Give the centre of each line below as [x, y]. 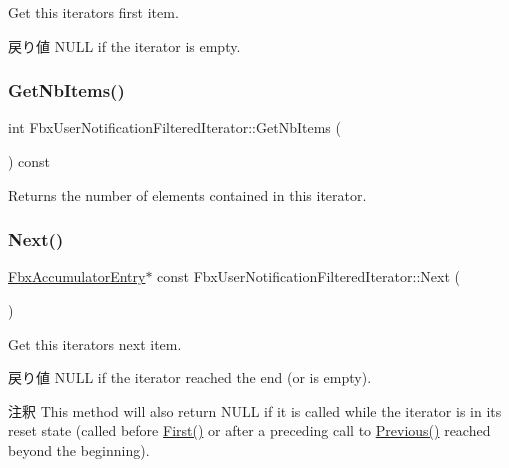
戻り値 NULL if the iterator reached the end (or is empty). [190, 377]
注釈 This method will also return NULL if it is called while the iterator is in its [255, 410]
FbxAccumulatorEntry [77, 276]
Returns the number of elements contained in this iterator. [187, 194]
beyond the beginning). [79, 449]
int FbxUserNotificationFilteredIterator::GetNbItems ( [174, 127]
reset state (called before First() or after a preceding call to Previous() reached [249, 430]
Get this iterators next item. [95, 343]
